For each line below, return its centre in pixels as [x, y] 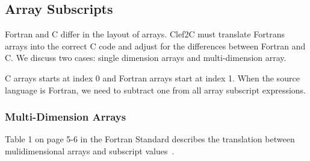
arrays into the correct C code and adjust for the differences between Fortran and [155, 46]
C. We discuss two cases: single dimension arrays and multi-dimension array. [146, 58]
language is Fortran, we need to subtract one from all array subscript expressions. [155, 90]
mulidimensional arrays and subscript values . [90, 150]
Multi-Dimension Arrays [66, 117]
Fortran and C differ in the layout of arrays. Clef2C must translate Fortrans [145, 34]
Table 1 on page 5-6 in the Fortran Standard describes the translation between [150, 139]
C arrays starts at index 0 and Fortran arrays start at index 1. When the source [152, 77]
